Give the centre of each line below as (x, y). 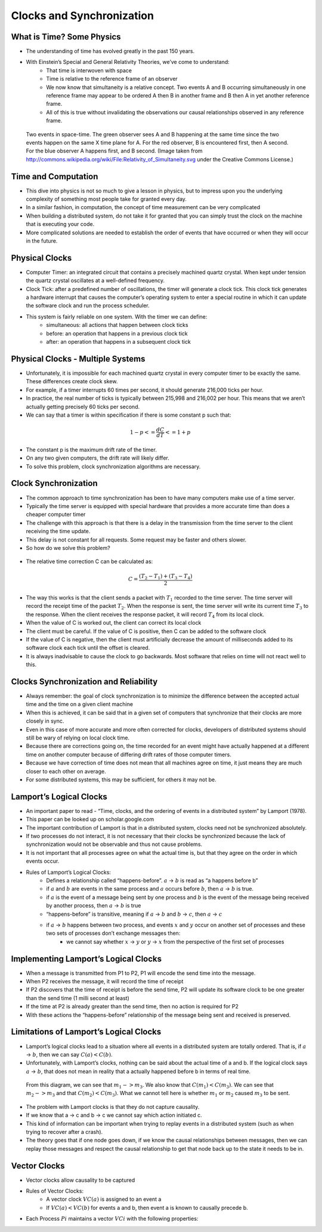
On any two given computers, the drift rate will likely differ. (97, 458)
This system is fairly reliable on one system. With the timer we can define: (117, 316)
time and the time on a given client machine (80, 704)
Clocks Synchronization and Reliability (84, 681)
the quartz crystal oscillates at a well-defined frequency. (95, 280)
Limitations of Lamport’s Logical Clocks (86, 1032)
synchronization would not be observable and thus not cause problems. (114, 844)
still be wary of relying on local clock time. (78, 738)
